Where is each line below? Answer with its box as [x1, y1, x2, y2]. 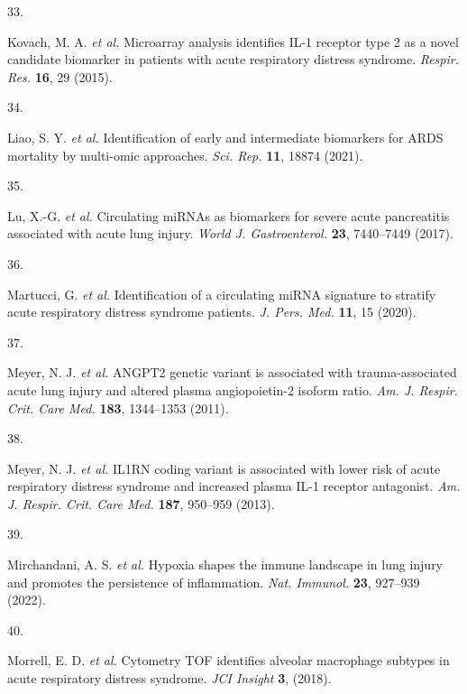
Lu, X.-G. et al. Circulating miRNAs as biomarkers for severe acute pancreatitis [7, 206, 450, 225]
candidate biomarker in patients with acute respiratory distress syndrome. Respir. [7, 50, 460, 69]
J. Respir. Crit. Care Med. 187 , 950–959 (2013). [7, 494, 275, 513]
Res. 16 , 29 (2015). [7, 67, 113, 86]
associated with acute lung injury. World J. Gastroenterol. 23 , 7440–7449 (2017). [7, 224, 453, 243]
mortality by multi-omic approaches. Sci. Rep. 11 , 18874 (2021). [7, 145, 363, 164]
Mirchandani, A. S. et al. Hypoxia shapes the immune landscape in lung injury [7, 555, 444, 574]
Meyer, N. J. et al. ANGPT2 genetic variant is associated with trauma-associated [7, 363, 457, 382]
